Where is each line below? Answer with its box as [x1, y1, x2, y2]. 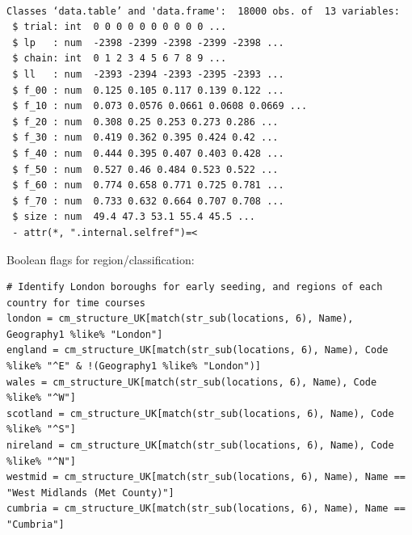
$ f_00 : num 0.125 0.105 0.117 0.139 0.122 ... [12, 84, 284, 96]
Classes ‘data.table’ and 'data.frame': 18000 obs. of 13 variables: [6, 5, 400, 17]
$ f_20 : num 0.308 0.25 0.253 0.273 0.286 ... [12, 116, 279, 128]
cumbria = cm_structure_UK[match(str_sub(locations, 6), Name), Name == [6, 503, 406, 515]
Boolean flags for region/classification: [6, 251, 195, 267]
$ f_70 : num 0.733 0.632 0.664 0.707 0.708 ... [12, 195, 284, 207]
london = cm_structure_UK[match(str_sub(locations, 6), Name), [6, 313, 354, 325]
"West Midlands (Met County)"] [6, 487, 174, 499]
